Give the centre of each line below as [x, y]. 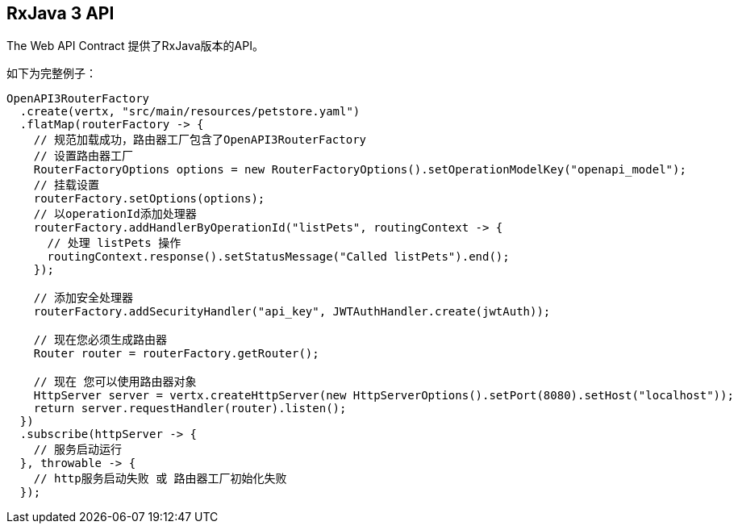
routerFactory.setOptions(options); [149, 199]
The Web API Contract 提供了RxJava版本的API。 [135, 46]
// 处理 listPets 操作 [114, 243]
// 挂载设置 [67, 185]
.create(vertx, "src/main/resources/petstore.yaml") [190, 112]
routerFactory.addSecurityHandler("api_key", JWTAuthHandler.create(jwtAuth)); [292, 312]
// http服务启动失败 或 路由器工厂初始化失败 [160, 479]
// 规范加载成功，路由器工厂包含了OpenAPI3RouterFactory [200, 140]
